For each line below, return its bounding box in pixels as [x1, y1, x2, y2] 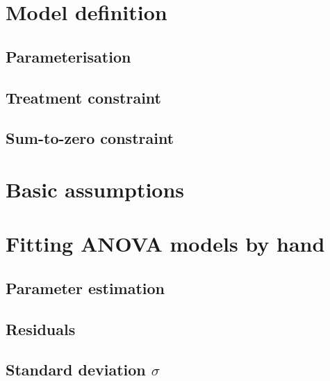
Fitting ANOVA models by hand [6, 229, 325, 258]
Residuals [6, 318, 76, 339]
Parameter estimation [6, 277, 165, 298]
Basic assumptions [6, 175, 185, 203]
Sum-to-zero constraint [6, 127, 174, 149]
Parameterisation [6, 45, 131, 67]
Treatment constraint [6, 86, 161, 108]
